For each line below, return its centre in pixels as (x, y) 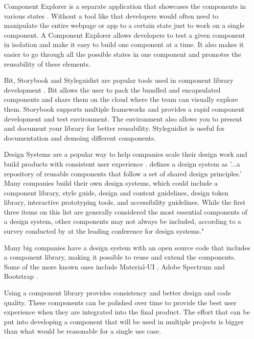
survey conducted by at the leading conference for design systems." (104, 231)
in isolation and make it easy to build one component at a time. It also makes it (124, 44)
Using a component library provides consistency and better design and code (117, 293)
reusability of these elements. (47, 63)
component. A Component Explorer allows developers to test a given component (125, 35)
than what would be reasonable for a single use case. (83, 331)
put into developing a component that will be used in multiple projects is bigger (124, 321)
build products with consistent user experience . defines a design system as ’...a (122, 163)
